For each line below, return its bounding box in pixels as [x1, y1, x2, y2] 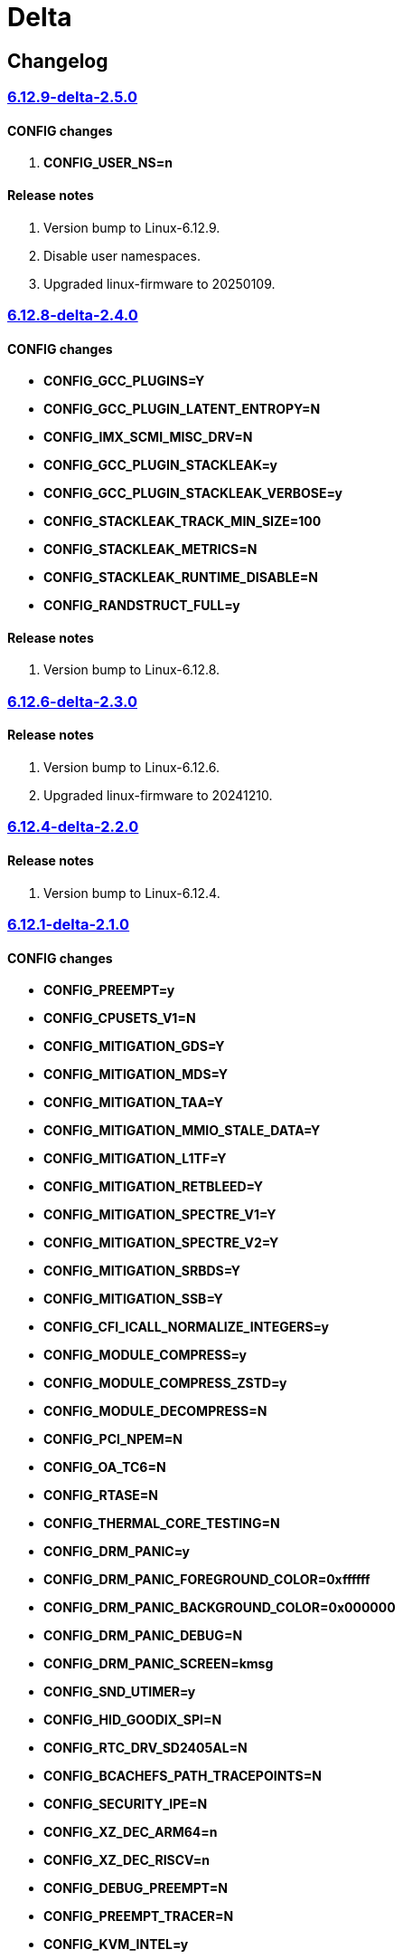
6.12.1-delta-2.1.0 [7, 914, 130, 933]
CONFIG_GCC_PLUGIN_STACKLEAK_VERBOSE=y [43, 485, 342, 502]
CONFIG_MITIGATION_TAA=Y [43, 1094, 223, 1111]
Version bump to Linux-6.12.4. [43, 884, 220, 901]
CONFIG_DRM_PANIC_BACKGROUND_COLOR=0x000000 [43, 1600, 396, 1616]
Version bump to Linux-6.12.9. [43, 219, 220, 235]
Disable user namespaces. [43, 247, 201, 263]
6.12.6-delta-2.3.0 [7, 692, 137, 711]
